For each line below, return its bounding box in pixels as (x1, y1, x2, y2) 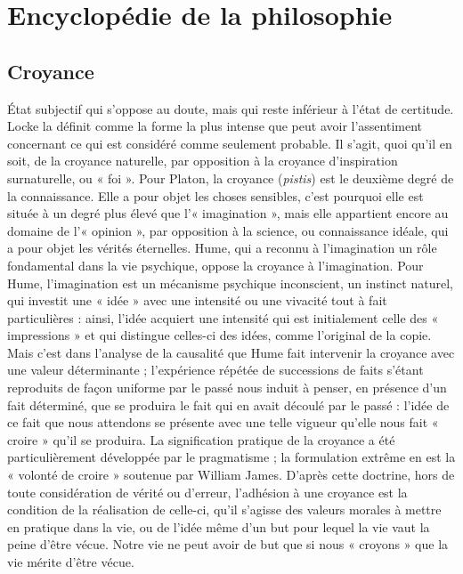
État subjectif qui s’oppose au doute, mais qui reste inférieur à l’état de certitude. (7, 99, 454, 117)
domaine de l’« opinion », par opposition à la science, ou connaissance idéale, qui (7, 221, 449, 239)
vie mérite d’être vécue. (7, 553, 134, 571)
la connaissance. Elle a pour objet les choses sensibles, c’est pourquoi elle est (7, 186, 424, 205)
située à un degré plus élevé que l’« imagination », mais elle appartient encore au (7, 204, 449, 222)
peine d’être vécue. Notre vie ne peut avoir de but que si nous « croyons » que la (7, 535, 449, 554)
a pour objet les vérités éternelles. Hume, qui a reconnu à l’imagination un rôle (7, 238, 437, 257)
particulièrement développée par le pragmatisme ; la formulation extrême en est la (7, 448, 456, 466)
